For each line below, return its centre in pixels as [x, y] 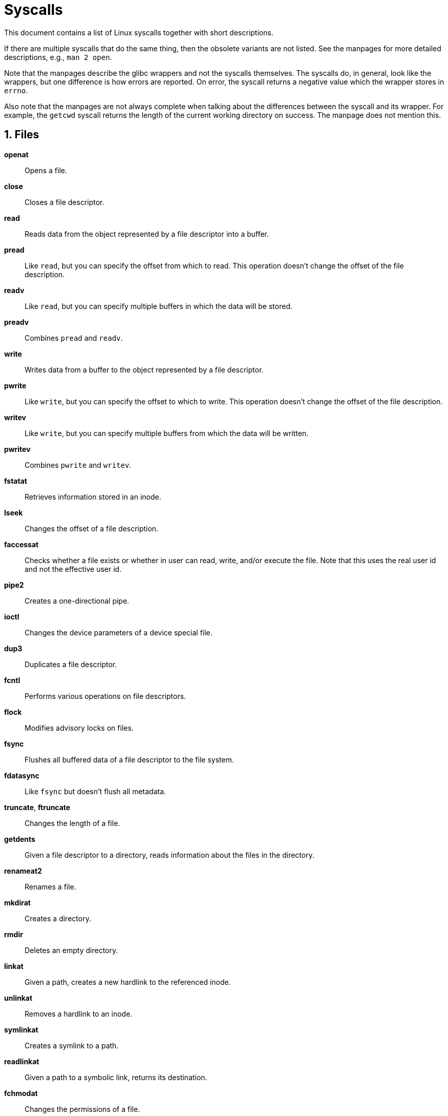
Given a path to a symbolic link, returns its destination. [116, 1077]
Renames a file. [50, 886]
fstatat [16, 481]
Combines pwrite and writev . [78, 465]
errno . [16, 90]
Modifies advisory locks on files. [79, 728]
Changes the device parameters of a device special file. [119, 632]
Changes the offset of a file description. [92, 528]
